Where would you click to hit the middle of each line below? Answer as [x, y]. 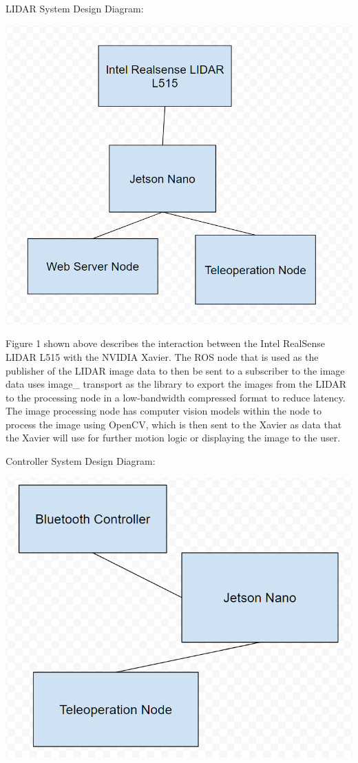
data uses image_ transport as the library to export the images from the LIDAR [176, 384]
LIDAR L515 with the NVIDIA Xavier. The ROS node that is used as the [162, 356]
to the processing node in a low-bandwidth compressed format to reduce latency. [176, 397]
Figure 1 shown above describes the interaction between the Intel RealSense [165, 343]
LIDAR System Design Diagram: [75, 8]
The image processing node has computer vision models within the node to [164, 411]
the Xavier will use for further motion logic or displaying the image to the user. [173, 438]
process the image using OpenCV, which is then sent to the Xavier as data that [174, 424]
